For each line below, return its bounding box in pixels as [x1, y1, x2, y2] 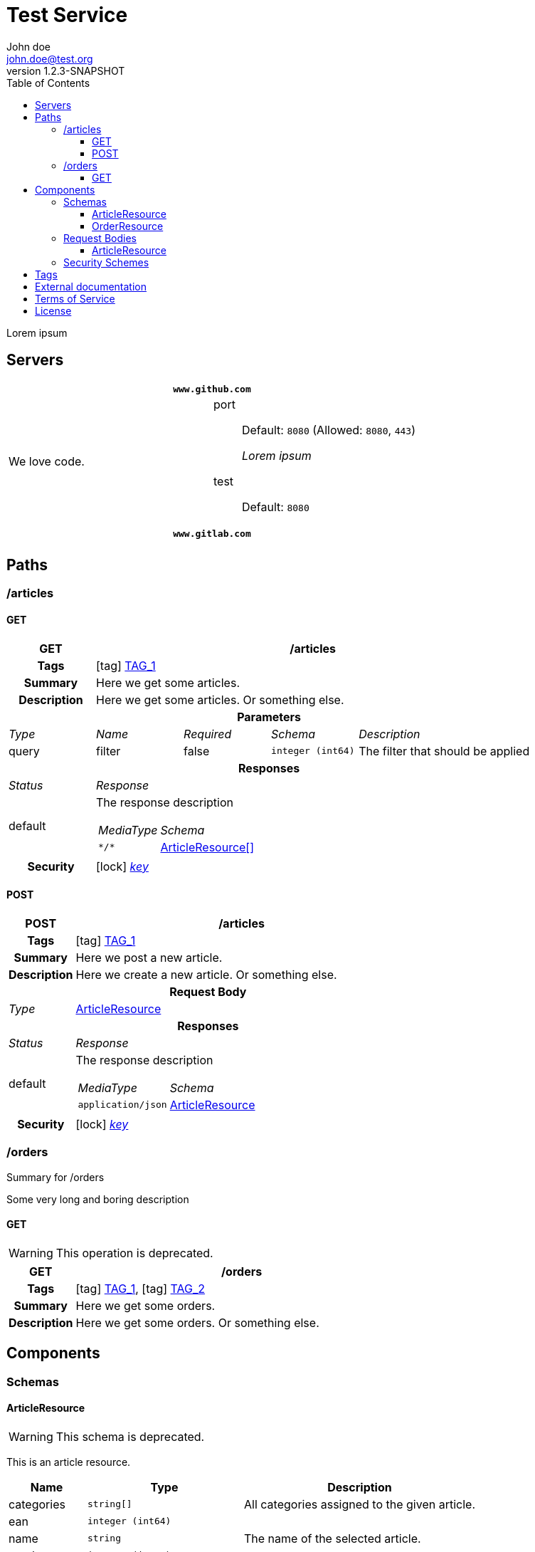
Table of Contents [6, 76, 90, 89]
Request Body [169, 984, 247, 999]
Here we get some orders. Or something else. [75, 1315, 319, 1330]
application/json [78, 1099, 167, 1111]
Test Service [6, 3, 128, 27]
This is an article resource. [6, 1455, 131, 1468]
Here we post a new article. [75, 950, 223, 965]
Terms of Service [35, 292, 115, 305]
